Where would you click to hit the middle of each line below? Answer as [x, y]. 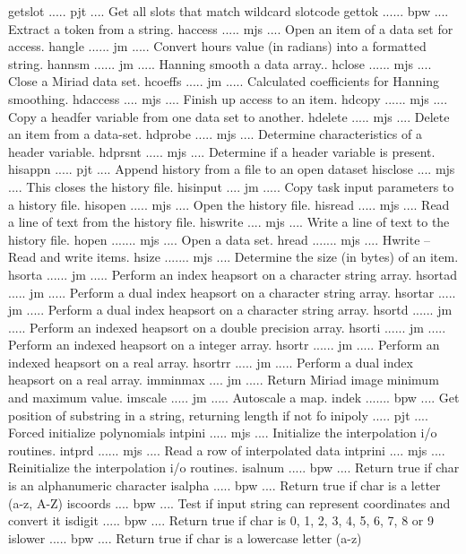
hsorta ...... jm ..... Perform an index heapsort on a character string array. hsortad [233, 274]
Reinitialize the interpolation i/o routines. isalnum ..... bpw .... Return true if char [234, 467]
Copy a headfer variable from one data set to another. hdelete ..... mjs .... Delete [229, 116]
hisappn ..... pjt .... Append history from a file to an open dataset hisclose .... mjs [232, 169]
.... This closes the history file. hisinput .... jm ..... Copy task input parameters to [231, 186]
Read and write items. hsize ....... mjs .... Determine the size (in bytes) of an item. [233, 257]
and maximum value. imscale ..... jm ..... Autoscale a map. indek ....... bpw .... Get [234, 398]
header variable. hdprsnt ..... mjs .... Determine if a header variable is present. [222, 151]
